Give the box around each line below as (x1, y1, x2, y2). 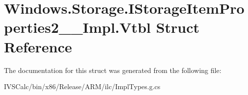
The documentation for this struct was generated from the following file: (4, 65, 221, 75)
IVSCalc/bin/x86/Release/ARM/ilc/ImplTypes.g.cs (4, 81, 161, 92)
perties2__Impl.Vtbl (4, 17, 151, 37)
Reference (4, 36, 72, 56)
